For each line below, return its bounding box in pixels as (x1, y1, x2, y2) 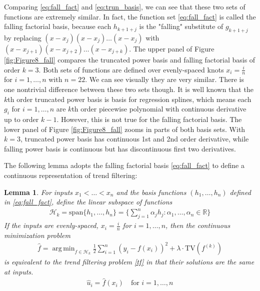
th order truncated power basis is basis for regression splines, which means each (7, 93, 251, 104)
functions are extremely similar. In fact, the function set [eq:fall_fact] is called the (4, 11, 256, 21)
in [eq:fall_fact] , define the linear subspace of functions (4, 196, 172, 207)
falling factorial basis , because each (4, 21, 111, 31)
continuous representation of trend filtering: (4, 169, 137, 180)
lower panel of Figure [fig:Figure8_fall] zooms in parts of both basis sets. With (4, 123, 245, 134)
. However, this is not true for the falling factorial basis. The (56, 113, 242, 124)
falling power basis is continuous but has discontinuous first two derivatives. (4, 143, 236, 153)
